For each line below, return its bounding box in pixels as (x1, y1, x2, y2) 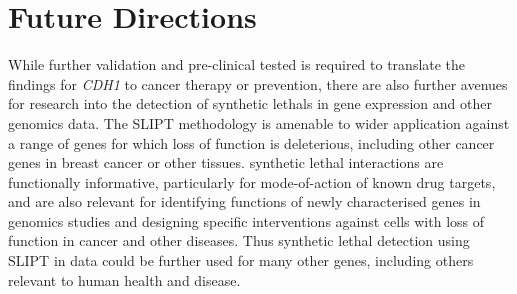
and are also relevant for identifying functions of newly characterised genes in (8, 191, 481, 212)
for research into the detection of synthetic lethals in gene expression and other (8, 93, 492, 114)
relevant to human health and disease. (8, 269, 241, 290)
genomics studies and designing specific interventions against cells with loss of (8, 210, 485, 231)
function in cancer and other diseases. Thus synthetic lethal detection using (8, 230, 470, 251)
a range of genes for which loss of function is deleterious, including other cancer (8, 132, 495, 153)
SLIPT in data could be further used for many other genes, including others (8, 250, 474, 271)
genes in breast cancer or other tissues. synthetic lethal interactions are (8, 152, 444, 173)
